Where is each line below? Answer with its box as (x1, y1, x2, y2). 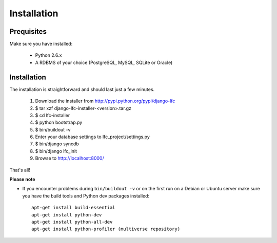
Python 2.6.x (35, 52, 62, 58)
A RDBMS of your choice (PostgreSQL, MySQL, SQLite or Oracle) (35, 59, 173, 65)
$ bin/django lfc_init (35, 148, 77, 154)
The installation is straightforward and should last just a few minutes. (9, 86, 155, 92)
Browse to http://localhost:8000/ (35, 155, 105, 161)
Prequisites (9, 27, 47, 36)
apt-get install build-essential (31, 205, 115, 211)
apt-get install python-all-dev (31, 219, 113, 225)
